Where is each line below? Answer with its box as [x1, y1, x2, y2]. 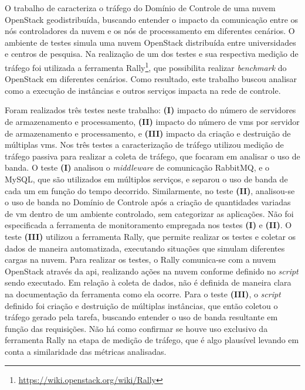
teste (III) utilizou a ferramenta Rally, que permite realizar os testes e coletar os [5, 230, 296, 242]
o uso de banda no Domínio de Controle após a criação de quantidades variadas [5, 196, 291, 208]
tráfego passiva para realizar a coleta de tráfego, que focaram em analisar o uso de [5, 150, 300, 162]
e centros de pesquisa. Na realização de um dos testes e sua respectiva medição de [5, 48, 299, 60]
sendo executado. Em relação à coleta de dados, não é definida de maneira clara [5, 276, 292, 289]
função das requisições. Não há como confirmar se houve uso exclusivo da [5, 322, 268, 334]
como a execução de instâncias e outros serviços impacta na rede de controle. [5, 84, 281, 96]
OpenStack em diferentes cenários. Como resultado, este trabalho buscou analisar [5, 73, 297, 85]
